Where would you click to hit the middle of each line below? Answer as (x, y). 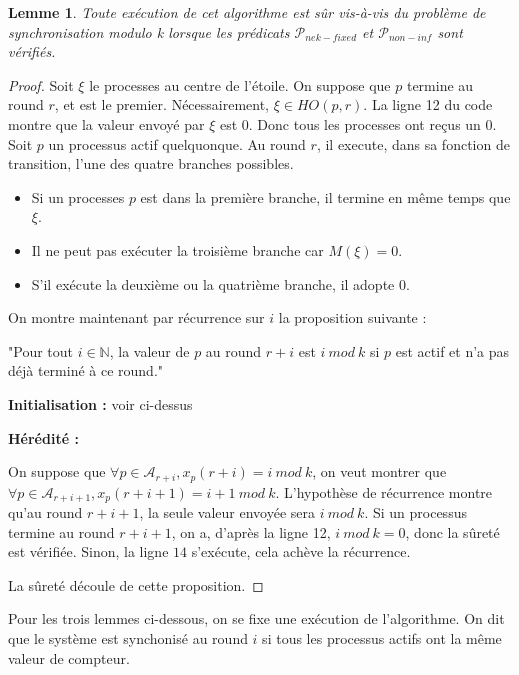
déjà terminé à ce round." (86, 370)
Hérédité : (43, 437)
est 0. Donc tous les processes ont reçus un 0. (358, 123)
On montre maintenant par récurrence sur (136, 317)
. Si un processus (415, 512)
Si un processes (78, 196)
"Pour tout (40, 350)
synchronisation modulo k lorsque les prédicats (149, 31)
